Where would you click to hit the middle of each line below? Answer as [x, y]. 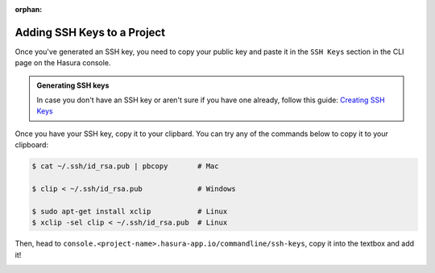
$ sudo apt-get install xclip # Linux [130, 211]
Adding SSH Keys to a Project [90, 32]
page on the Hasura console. [63, 63]
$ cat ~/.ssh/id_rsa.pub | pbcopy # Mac [125, 166]
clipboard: [31, 145]
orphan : [29, 9]
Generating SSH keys [73, 85]
